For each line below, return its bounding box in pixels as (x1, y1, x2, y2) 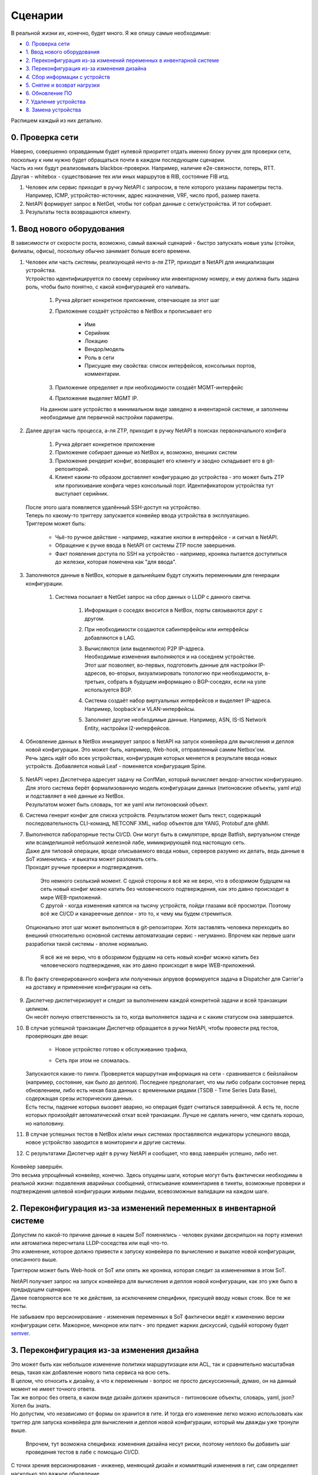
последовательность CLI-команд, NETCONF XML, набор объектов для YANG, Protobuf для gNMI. (25, 820, 270, 827)
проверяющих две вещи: (25, 1032, 88, 1040)
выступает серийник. (55, 490, 109, 497)
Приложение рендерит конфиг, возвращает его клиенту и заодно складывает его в (55, 457, 265, 464)
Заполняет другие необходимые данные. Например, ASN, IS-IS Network (84, 716, 267, 723)
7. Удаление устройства (25, 98, 86, 105)
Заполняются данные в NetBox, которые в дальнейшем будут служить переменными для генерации (25, 572, 280, 579)
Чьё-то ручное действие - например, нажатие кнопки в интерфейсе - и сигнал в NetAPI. (55, 533, 279, 540)
